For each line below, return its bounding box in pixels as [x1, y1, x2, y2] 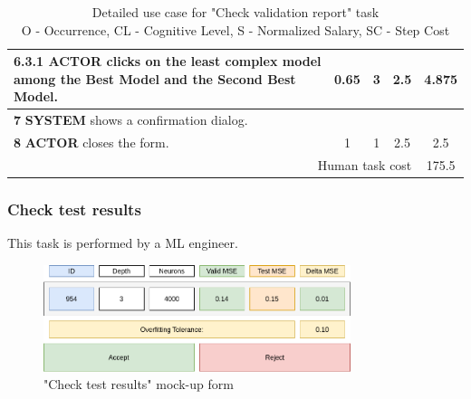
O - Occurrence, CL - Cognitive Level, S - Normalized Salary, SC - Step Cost [21, 20, 450, 39]
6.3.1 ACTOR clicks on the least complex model [14, 52, 322, 71]
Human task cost [317, 155, 412, 174]
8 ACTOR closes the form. [14, 133, 169, 152]
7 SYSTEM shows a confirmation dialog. [14, 110, 248, 129]
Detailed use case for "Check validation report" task [91, 3, 380, 21]
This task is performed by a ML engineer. [7, 233, 238, 252]
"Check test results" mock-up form [43, 375, 234, 394]
